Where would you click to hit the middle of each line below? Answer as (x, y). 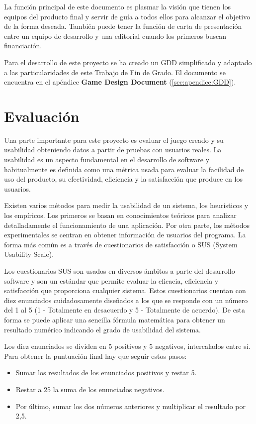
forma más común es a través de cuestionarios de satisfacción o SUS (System (121, 244)
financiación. (23, 46)
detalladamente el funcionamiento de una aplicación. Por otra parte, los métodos (127, 225)
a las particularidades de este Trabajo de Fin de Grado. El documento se (115, 72)
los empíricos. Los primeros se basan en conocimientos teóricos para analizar (120, 215)
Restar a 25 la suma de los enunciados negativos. (90, 389)
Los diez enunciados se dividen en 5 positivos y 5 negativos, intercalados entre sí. (127, 346)
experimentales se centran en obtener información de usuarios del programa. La (125, 235)
